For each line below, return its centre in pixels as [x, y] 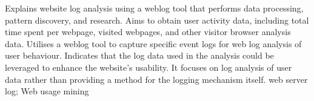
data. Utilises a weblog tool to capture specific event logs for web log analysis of [153, 43]
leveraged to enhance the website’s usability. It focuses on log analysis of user [149, 67]
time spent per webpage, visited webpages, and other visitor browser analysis [148, 32]
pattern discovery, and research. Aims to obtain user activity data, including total [157, 20]
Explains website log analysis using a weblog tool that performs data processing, [154, 8]
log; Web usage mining [47, 91]
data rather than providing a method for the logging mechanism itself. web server [156, 79]
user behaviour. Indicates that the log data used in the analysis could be [139, 55]
